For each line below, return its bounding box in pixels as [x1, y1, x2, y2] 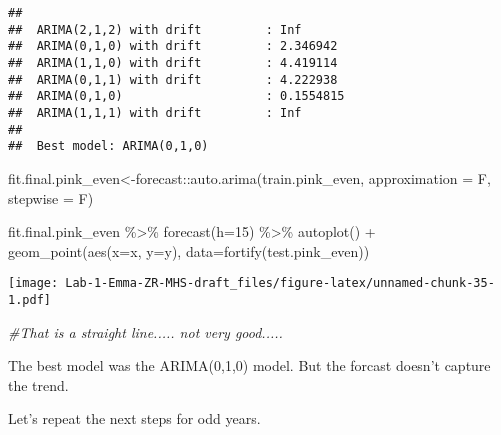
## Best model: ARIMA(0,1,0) [8, 139, 209, 154]
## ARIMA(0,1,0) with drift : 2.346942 [8, 39, 338, 54]
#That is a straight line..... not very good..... [8, 321, 283, 342]
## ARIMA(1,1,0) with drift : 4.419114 [8, 55, 338, 70]
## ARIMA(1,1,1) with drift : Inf [8, 105, 302, 120]
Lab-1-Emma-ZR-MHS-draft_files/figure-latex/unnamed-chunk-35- [65, 276, 495, 291]
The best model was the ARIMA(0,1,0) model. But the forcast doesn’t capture [8, 355, 491, 376]
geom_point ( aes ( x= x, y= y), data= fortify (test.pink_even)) [8, 240, 370, 261]
